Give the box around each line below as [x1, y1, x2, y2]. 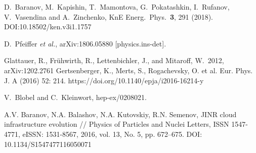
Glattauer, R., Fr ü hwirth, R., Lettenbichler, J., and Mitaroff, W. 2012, [4, 55, 224, 66]
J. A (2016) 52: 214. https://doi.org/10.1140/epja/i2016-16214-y [4, 75, 204, 85]
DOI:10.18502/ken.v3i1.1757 [4, 21, 92, 32]
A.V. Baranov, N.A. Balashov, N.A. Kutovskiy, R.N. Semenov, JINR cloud [4, 109, 237, 119]
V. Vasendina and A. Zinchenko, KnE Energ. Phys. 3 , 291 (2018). [4, 11, 213, 22]
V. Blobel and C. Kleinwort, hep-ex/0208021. [4, 92, 147, 103]
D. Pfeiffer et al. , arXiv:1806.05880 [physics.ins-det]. [4, 38, 166, 48]
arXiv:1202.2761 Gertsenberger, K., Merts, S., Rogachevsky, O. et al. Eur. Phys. [4, 65, 253, 75]
